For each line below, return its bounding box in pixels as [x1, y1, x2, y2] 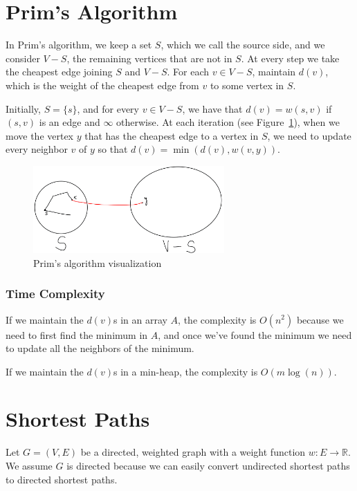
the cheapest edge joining [6, 64, 113, 79]
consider [6, 50, 40, 65]
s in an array [113, 312, 167, 326]
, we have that [182, 101, 243, 115]
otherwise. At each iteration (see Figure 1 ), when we [116, 115, 340, 129]
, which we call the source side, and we [161, 37, 325, 52]
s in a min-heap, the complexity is [113, 364, 258, 378]
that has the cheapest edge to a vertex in [84, 128, 259, 142]
